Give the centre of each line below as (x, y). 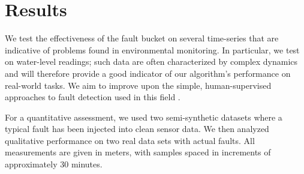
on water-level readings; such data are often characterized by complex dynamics (151, 61)
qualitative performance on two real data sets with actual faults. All (130, 140)
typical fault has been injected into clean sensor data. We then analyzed (137, 129)
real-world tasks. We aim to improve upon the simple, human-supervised (138, 85)
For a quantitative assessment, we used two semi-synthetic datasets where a (144, 117)
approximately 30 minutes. (54, 164)
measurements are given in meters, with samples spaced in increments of (138, 152)
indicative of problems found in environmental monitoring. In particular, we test (152, 49)
